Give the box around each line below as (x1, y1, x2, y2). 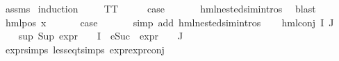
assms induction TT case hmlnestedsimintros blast (5, 1, 316, 15)
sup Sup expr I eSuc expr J (18, 28, 183, 43)
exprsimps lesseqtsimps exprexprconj (5, 42, 165, 56)
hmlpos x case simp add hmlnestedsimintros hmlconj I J (5, 15, 334, 29)
